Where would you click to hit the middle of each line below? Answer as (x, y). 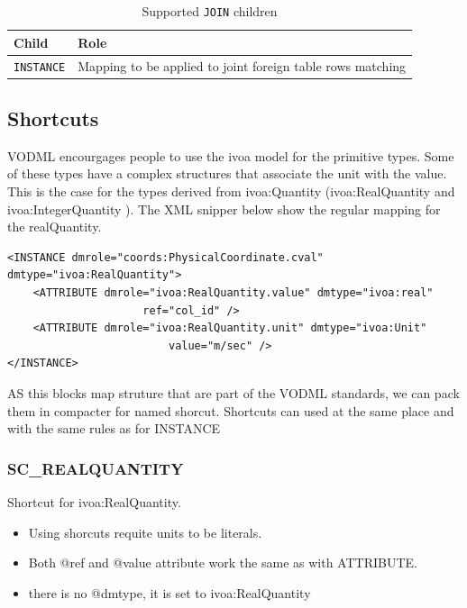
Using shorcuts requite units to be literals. (145, 532)
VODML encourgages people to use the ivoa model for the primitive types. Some (231, 155)
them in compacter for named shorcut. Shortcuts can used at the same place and (231, 410)
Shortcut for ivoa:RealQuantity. (94, 501)
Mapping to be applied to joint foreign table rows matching (242, 65)
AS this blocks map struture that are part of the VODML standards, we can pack (233, 392)
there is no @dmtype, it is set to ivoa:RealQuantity (169, 592)
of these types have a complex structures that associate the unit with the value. (227, 173)
